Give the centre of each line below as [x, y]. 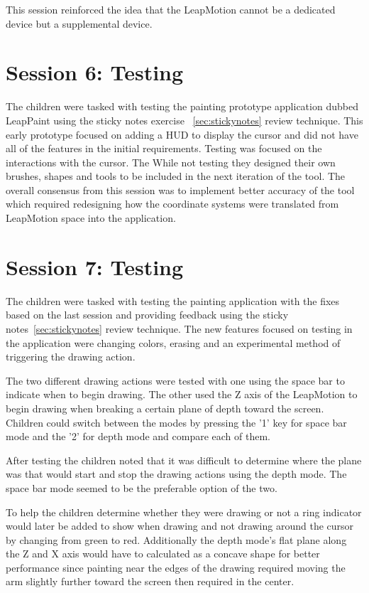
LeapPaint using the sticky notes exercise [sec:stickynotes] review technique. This [184, 120]
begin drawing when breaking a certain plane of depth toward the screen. [165, 408]
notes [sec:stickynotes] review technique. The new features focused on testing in [179, 328]
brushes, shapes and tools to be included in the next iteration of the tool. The [176, 176]
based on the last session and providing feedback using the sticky [147, 315]
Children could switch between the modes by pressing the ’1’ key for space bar [176, 422]
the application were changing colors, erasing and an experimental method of [173, 342]
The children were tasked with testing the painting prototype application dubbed [182, 106]
